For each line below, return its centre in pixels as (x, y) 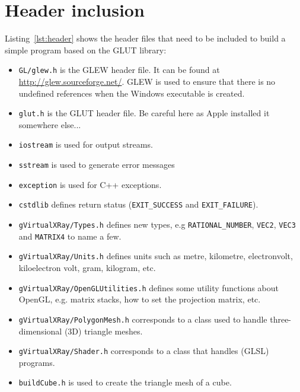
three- (281, 319)
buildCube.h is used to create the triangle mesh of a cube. (125, 382)
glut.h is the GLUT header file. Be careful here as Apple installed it (144, 113)
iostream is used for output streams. (86, 144)
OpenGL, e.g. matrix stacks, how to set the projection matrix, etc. (140, 299)
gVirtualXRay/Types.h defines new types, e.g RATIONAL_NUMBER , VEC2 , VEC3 (157, 224)
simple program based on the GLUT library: (86, 50)
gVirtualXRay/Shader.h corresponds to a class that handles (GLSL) (144, 351)
